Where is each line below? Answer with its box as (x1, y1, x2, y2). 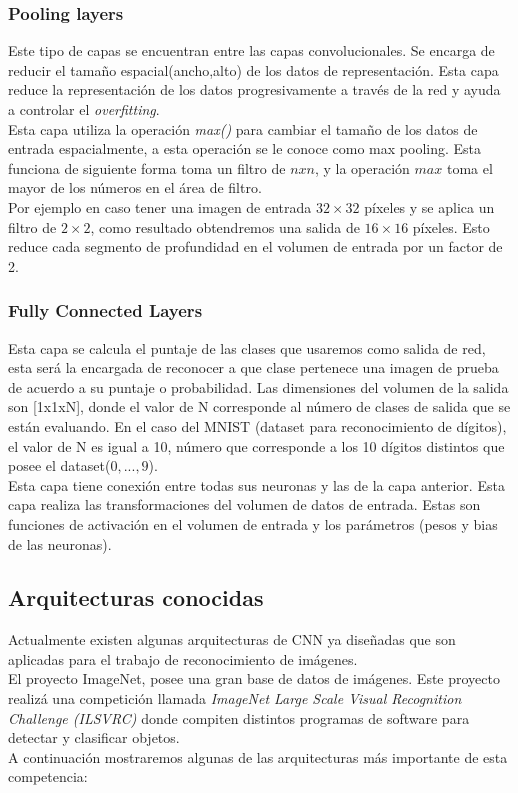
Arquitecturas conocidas (8, 582, 264, 613)
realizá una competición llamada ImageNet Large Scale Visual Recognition (8, 688, 462, 709)
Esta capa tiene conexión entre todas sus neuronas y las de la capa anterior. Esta (8, 474, 505, 495)
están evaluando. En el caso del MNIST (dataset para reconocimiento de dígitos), (8, 415, 507, 436)
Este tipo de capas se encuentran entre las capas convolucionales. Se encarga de (8, 40, 495, 61)
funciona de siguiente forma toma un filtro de (8, 157, 286, 178)
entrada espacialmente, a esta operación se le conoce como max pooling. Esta (8, 138, 482, 159)
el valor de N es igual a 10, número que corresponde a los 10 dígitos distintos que (8, 435, 505, 456)
